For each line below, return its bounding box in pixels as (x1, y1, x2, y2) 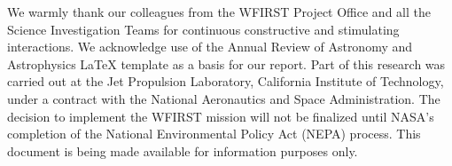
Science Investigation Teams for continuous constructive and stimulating (7, 20, 400, 38)
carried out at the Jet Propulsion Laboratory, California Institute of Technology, (7, 72, 444, 91)
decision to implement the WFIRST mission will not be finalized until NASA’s (7, 107, 434, 125)
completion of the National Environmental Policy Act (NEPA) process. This (7, 124, 421, 143)
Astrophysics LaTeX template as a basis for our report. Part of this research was (7, 54, 446, 73)
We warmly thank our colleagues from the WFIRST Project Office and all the (7, 3, 431, 20)
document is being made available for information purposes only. (7, 141, 358, 160)
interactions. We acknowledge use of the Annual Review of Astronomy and (7, 37, 413, 56)
